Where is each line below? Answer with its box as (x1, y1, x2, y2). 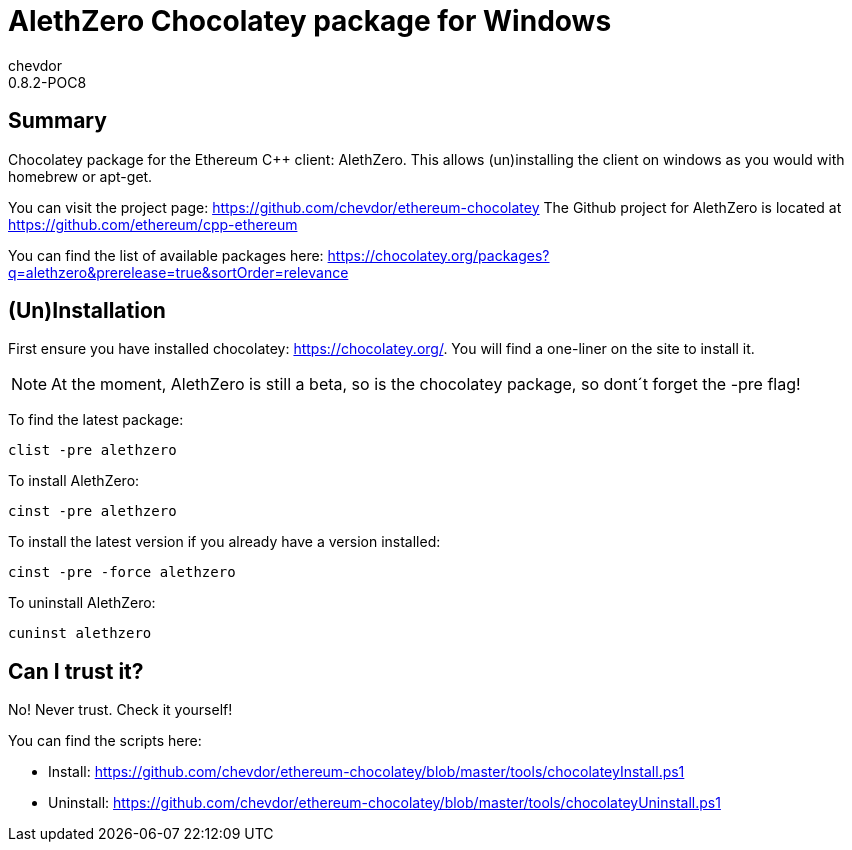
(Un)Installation (8, 298, 166, 324)
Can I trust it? (8, 658, 144, 684)
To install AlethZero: (8, 472, 140, 490)
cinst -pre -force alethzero (8, 564, 236, 581)
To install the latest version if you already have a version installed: (8, 533, 441, 551)
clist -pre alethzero (8, 442, 177, 459)
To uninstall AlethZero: (8, 594, 156, 612)
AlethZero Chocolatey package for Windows (8, 4, 612, 38)
